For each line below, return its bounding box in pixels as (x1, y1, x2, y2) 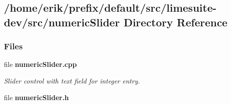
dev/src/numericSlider (4, 14, 120, 29)
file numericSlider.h (4, 92, 69, 102)
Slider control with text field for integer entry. (4, 75, 140, 85)
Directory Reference (123, 14, 228, 29)
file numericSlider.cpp (4, 59, 77, 69)
